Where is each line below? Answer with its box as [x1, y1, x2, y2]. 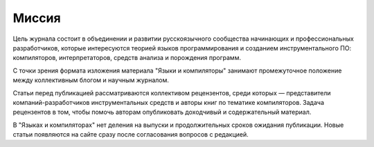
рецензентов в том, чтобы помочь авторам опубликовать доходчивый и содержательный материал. [12, 108, 312, 117]
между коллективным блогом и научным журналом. [12, 76, 170, 84]
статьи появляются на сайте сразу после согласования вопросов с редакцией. [12, 130, 249, 139]
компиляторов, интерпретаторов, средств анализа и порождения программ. [12, 54, 242, 62]
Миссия [12, 10, 62, 26]
